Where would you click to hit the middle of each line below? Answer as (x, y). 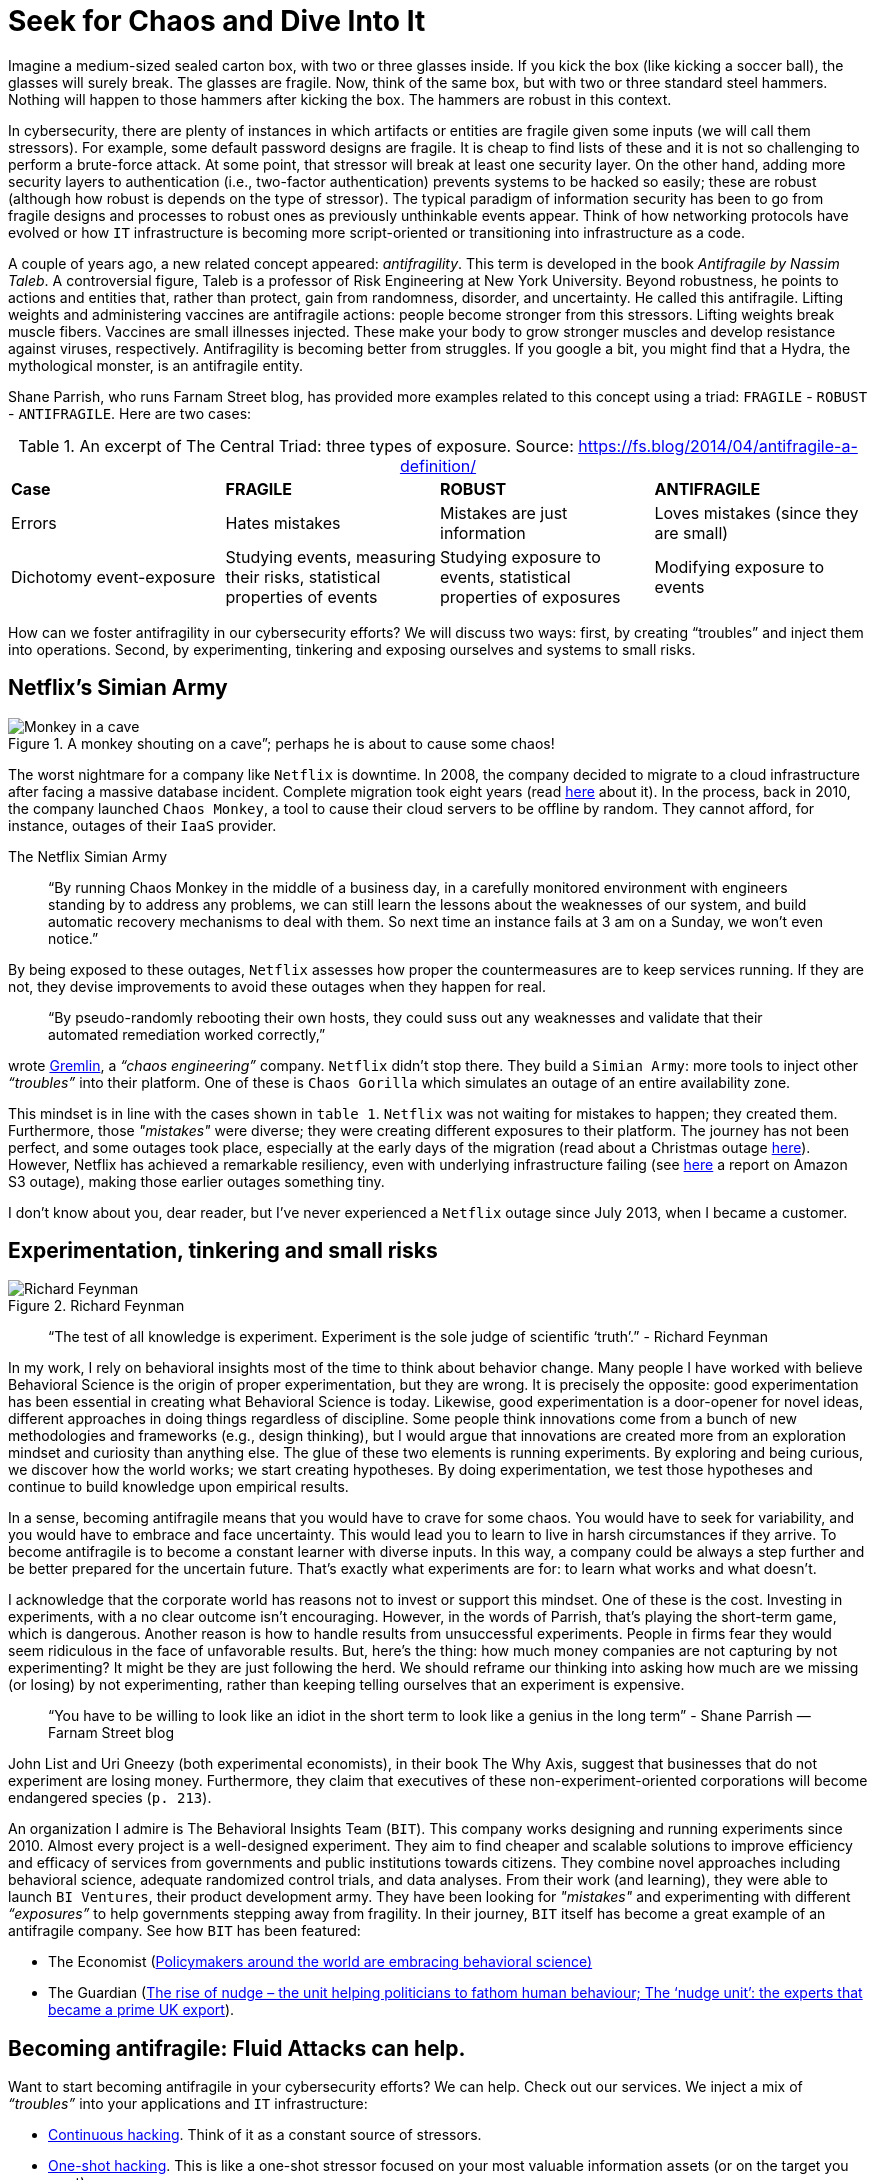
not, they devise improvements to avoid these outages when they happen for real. (277, 986)
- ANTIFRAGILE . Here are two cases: (130, 413)
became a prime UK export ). (141, 2010)
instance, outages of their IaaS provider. (142, 825)
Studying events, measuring (330, 556)
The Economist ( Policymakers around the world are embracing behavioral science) (320, 1962)
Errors (34, 522)
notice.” (73, 938)
